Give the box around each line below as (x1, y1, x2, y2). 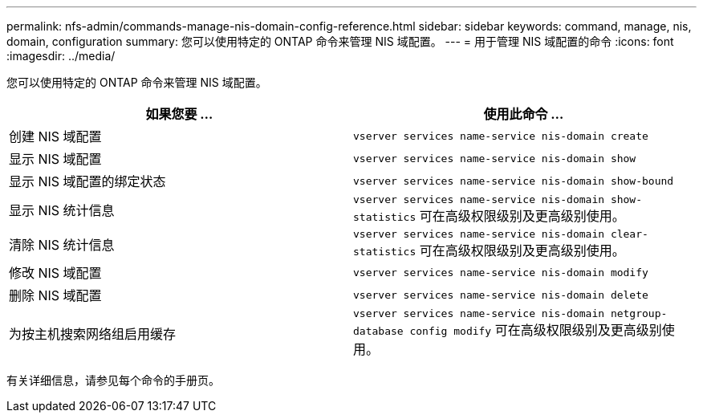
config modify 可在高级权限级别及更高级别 (409, 322, 662, 338)
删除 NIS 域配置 (9, 287, 102, 303)
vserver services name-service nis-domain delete (353, 288, 648, 301)
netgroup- (610, 307, 668, 319)
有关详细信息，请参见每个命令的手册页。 (6, 373, 220, 387)
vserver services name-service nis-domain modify (353, 266, 648, 279)
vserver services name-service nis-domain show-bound (353, 174, 674, 187)
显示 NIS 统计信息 (9, 201, 115, 218)
